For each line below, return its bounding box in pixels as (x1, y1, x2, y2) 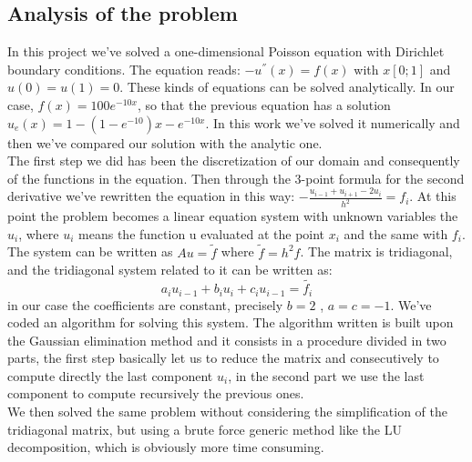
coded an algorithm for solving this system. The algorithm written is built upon (7, 313, 454, 332)
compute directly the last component (7, 366, 213, 385)
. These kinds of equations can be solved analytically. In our (119, 77, 455, 96)
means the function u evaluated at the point (78, 224, 325, 243)
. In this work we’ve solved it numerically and (205, 113, 460, 132)
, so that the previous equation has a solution (137, 95, 391, 114)
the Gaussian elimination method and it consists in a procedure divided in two (7, 330, 446, 349)
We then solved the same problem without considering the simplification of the (7, 402, 447, 421)
